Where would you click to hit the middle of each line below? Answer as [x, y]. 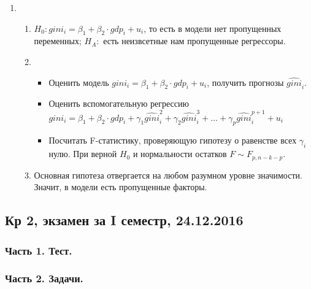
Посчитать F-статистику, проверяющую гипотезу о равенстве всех [173, 140]
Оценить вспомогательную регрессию [119, 103]
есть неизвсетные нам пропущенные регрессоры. [194, 41]
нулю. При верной [83, 154]
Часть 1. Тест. [39, 250]
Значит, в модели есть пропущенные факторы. [121, 187]
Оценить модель [79, 82]
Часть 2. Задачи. [44, 278]
